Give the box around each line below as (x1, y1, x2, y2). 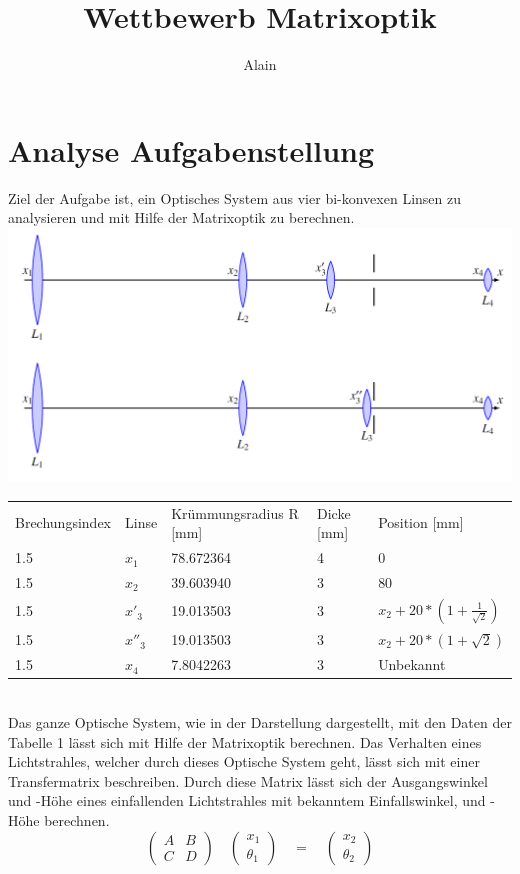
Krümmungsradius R (171, 502, 299, 523)
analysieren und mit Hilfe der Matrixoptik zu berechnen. (8, 207, 355, 228)
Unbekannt (378, 654, 446, 675)
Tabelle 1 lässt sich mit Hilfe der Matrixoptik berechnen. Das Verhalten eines (8, 731, 482, 752)
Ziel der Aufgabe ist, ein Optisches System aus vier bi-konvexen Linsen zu (8, 187, 461, 208)
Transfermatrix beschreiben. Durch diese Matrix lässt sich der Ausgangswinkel (8, 770, 488, 791)
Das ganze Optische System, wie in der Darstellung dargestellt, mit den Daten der (8, 711, 512, 732)
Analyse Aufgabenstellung (8, 129, 375, 170)
